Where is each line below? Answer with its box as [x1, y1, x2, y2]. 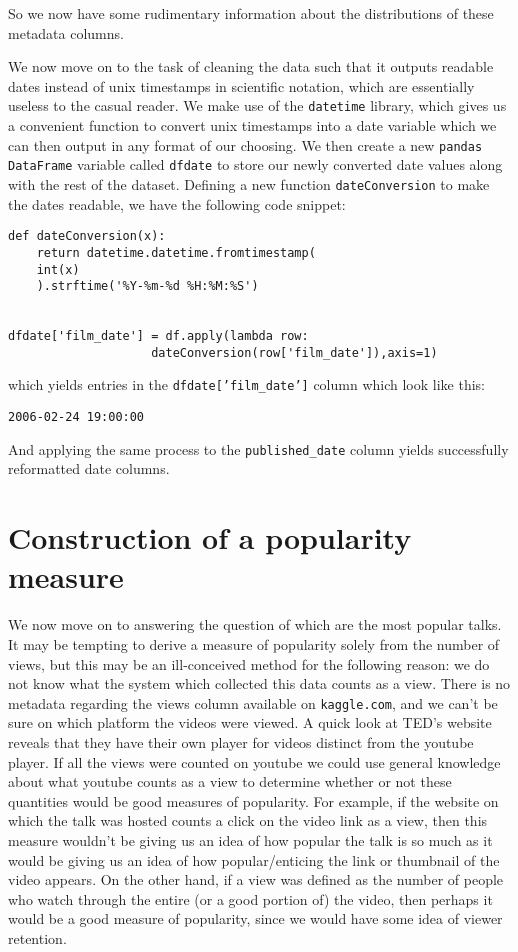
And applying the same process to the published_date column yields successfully [8, 438, 509, 459]
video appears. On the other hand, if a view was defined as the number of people [8, 869, 504, 890]
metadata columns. [8, 22, 124, 43]
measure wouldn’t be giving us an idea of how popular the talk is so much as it [8, 829, 493, 850]
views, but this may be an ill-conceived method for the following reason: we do [8, 653, 490, 674]
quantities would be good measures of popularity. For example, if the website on [8, 790, 499, 811]
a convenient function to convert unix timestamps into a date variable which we [8, 115, 497, 136]
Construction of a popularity [8, 517, 412, 558]
